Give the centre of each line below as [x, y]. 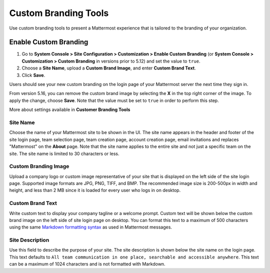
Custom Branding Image [39, 166]
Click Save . [33, 75]
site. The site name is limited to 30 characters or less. [64, 153]
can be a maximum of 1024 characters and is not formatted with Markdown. [87, 264]
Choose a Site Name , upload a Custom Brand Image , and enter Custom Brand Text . [109, 68]
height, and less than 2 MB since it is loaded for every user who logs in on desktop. [95, 190]
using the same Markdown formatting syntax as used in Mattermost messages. [91, 227]
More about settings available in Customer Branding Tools [70, 109]
